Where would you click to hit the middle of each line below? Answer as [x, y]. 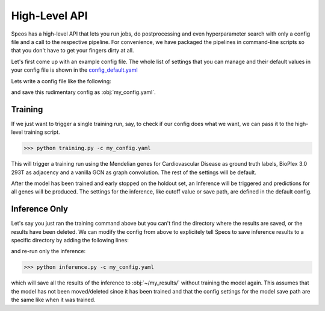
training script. [42, 132]
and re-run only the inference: [48, 251]
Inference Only [40, 209]
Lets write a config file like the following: [61, 81]
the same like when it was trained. [53, 300]
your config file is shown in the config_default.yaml [74, 70]
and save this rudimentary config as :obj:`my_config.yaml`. [83, 92]
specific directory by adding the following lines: [70, 240]
